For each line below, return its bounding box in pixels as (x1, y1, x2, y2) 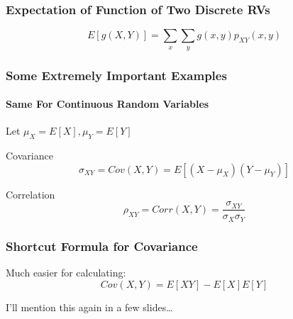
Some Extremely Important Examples (6, 66, 227, 84)
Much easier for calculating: (6, 264, 126, 279)
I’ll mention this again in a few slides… (6, 299, 173, 314)
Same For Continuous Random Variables (6, 96, 209, 111)
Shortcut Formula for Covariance (6, 237, 198, 254)
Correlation (6, 186, 55, 201)
